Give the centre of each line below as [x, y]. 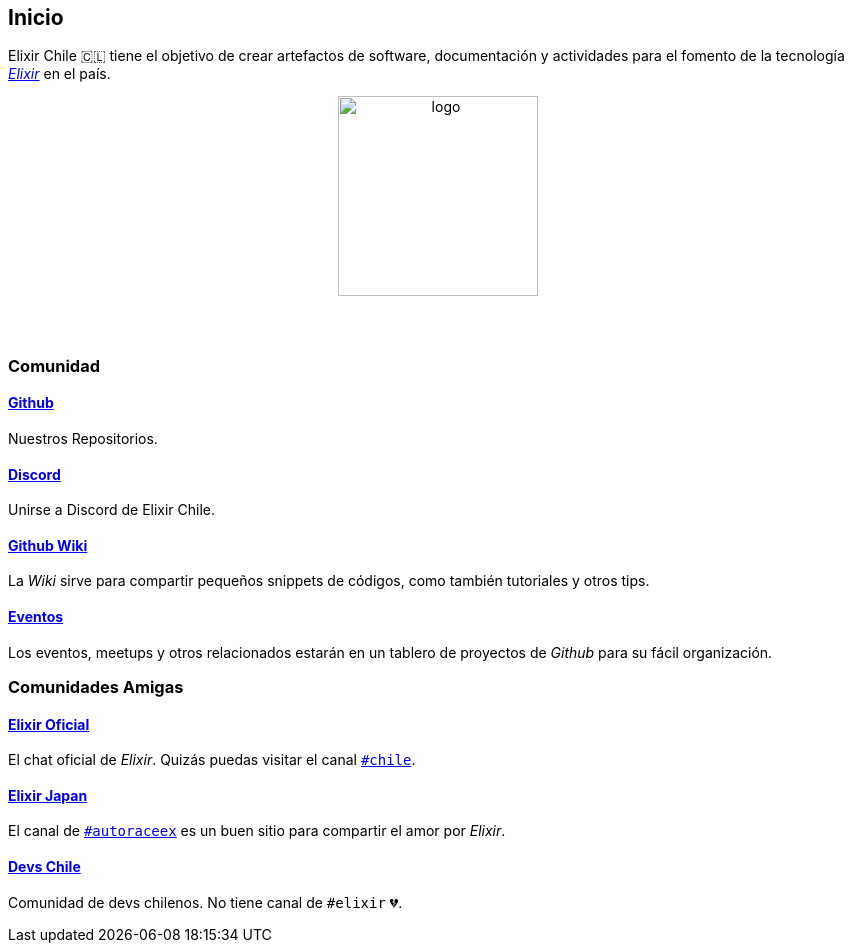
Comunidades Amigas [96, 687]
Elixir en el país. [59, 74]
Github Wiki [48, 545]
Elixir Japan [48, 795]
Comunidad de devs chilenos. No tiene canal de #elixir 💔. [205, 902]
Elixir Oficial [49, 724]
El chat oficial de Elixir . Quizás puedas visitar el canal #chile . [212, 760]
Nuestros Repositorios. [83, 439]
